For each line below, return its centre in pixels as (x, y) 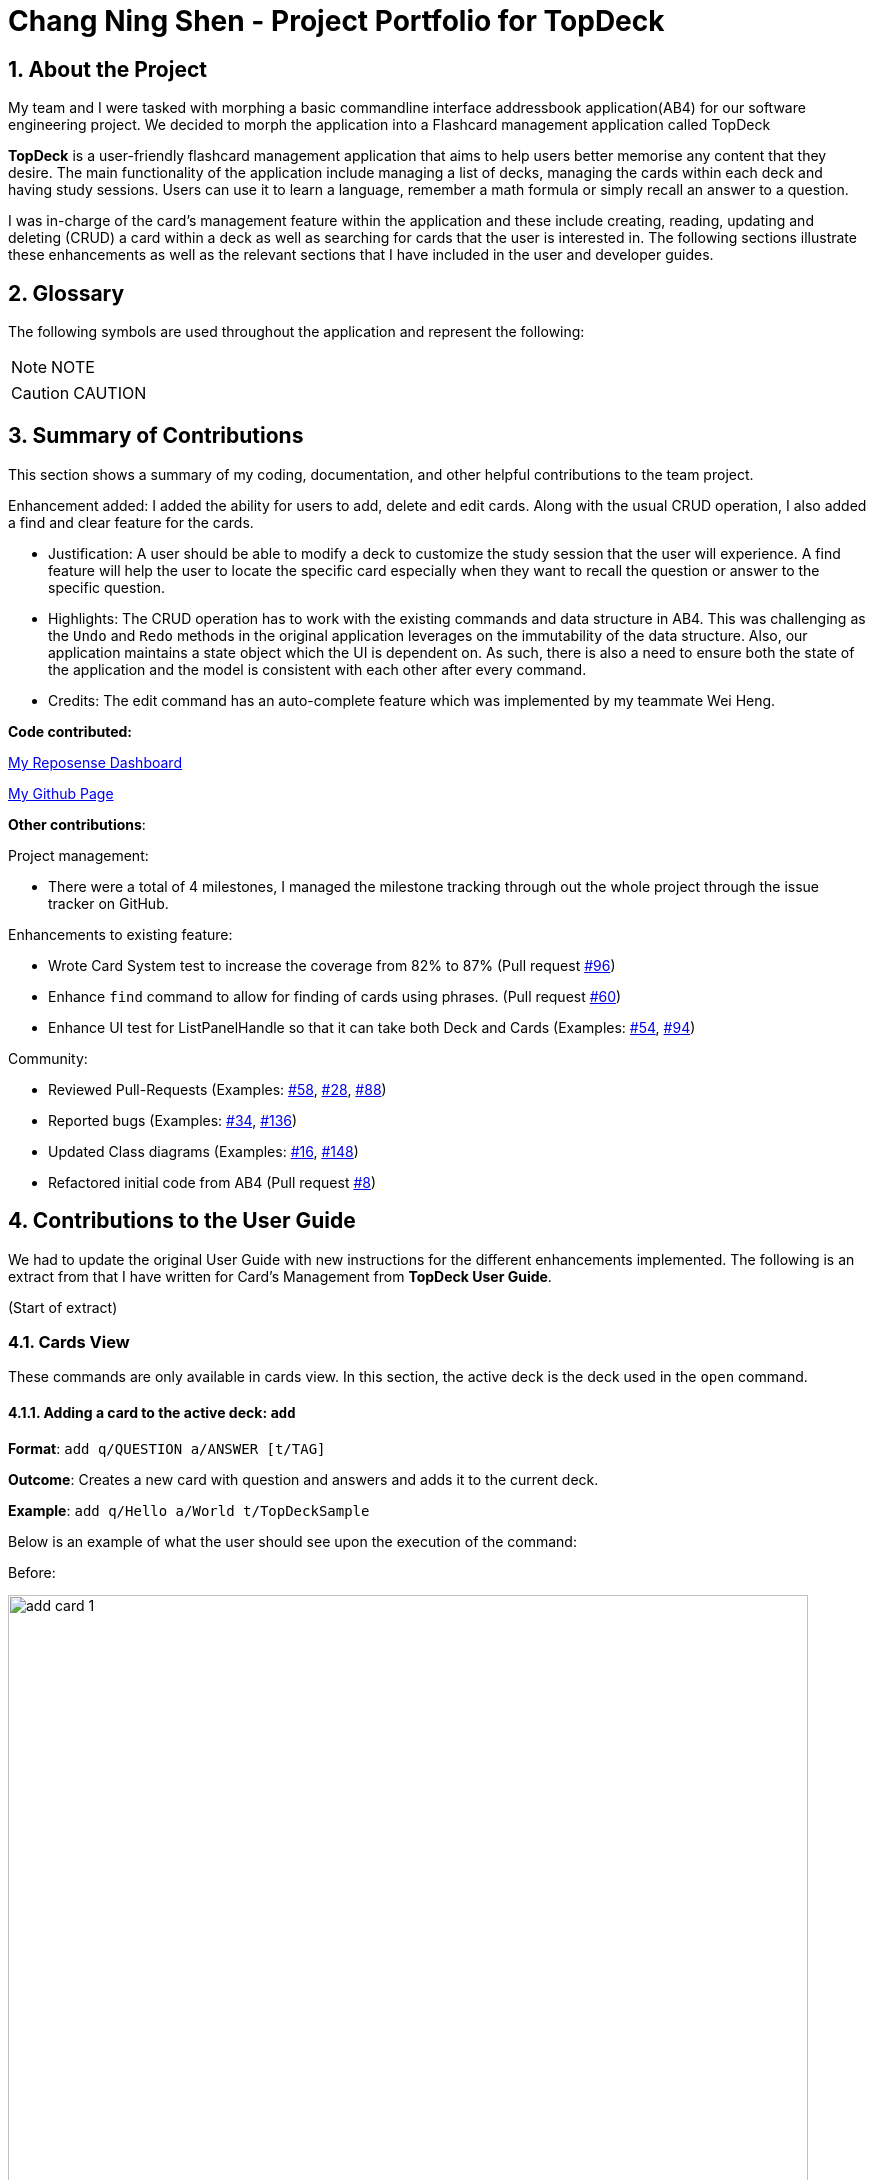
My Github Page (61, 793)
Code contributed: (70, 731)
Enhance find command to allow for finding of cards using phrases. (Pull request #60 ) (335, 996)
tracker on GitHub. (108, 903)
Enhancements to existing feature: (120, 934)
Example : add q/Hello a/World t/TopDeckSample (189, 1510)
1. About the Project (107, 69)
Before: (32, 1572)
